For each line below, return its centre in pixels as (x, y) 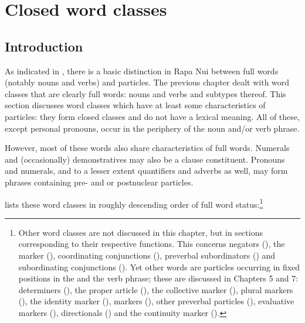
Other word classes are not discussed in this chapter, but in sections (140, 232)
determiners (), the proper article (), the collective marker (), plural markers (156, 289)
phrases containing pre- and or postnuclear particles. (99, 182)
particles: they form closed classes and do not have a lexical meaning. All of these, (152, 116)
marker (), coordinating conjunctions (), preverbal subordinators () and (147, 255)
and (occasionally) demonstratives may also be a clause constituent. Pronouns (145, 159)
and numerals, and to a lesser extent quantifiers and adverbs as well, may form (146, 171)
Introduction (44, 46)
